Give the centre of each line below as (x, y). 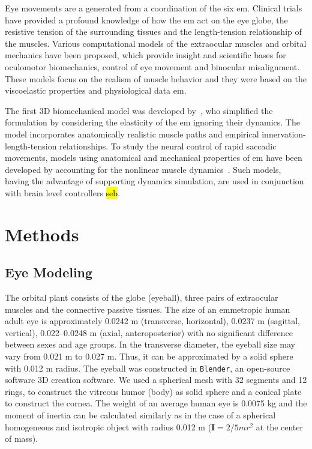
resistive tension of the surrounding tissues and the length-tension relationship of (153, 32)
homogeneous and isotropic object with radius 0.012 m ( (108, 426)
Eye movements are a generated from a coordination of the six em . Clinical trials (154, 8)
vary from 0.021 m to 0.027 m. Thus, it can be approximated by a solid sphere (149, 356)
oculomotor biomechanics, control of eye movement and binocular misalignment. (152, 66)
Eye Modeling (49, 272)
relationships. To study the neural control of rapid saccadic (168, 146)
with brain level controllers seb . (63, 192)
